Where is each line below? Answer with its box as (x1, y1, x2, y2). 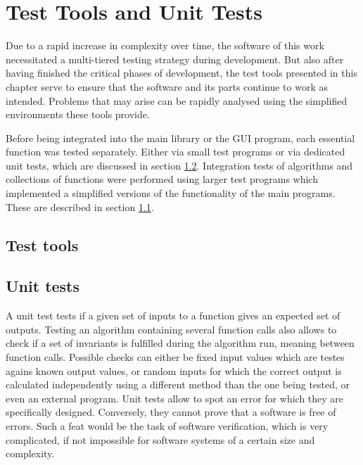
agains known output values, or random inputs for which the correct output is (6, 363, 342, 378)
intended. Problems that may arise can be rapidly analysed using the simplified (6, 93, 348, 108)
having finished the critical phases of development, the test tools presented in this (6, 65, 357, 80)
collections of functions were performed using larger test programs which (6, 172, 318, 186)
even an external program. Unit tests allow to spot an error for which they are (6, 390, 344, 405)
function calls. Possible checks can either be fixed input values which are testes (6, 350, 345, 364)
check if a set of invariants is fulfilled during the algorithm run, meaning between (6, 336, 355, 350)
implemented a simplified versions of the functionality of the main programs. (6, 186, 336, 200)
